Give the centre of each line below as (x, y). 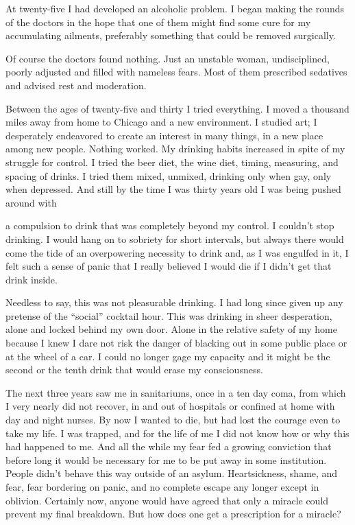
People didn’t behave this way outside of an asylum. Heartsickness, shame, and (172, 473)
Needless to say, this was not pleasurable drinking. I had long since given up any (174, 302)
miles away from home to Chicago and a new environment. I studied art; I (161, 122)
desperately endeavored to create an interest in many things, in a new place (164, 135)
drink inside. (32, 279)
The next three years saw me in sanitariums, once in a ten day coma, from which (176, 392)
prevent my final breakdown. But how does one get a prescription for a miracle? (173, 514)
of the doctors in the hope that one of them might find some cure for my (158, 22)
